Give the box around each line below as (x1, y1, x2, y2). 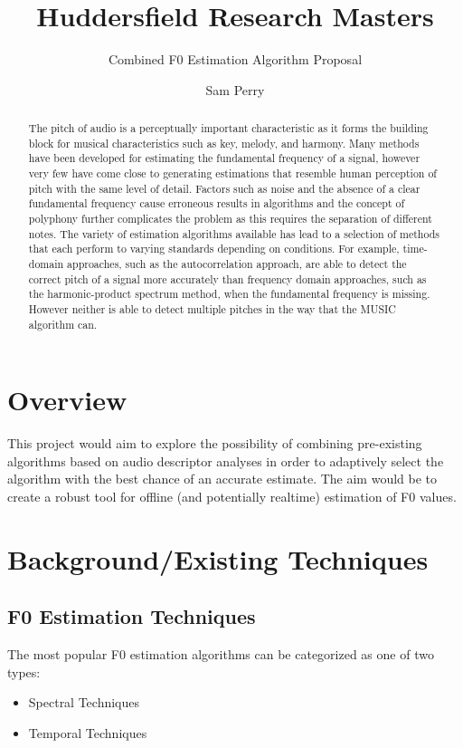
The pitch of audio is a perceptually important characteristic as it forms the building (28, 120, 429, 136)
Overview (7, 381, 128, 418)
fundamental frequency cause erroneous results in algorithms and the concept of (28, 196, 405, 211)
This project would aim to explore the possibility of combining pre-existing (7, 434, 422, 453)
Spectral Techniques (28, 693, 140, 712)
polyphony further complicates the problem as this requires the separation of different (28, 211, 432, 226)
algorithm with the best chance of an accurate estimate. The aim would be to (7, 469, 438, 488)
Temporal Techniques (28, 723, 147, 742)
